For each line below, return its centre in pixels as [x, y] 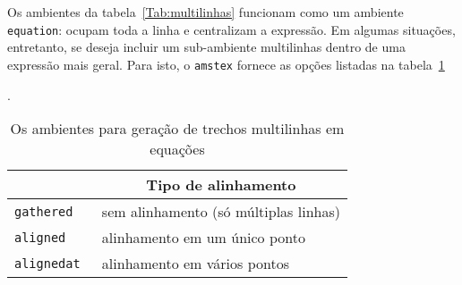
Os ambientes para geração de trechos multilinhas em [177, 129]
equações [177, 149]
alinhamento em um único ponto [203, 238]
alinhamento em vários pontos [195, 264]
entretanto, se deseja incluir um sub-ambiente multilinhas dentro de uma [206, 47]
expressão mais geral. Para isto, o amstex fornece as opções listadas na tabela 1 [226, 64]
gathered [44, 211]
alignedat [47, 263]
